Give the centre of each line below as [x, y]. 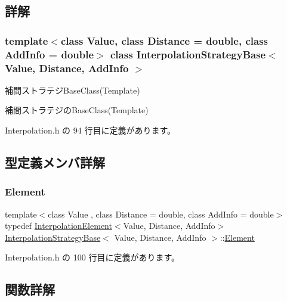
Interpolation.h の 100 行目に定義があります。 [92, 257]
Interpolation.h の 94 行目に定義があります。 [90, 130]
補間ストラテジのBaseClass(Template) [77, 110]
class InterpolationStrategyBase [188, 54]
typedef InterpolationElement [58, 226]
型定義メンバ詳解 [55, 162]
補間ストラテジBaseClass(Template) [72, 90]
